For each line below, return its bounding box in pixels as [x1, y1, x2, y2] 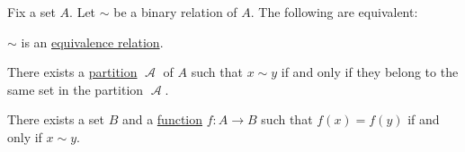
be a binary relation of [113, 3, 237, 21]
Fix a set [7, 3, 56, 21]
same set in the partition [7, 80, 144, 98]
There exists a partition [7, 63, 138, 81]
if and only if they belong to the [281, 63, 459, 81]
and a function [121, 110, 203, 129]
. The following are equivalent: [250, 3, 418, 21]
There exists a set [7, 110, 104, 129]
